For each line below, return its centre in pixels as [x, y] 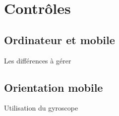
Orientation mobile [54, 87]
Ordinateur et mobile [59, 39]
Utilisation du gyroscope [41, 108]
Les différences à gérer [38, 60]
